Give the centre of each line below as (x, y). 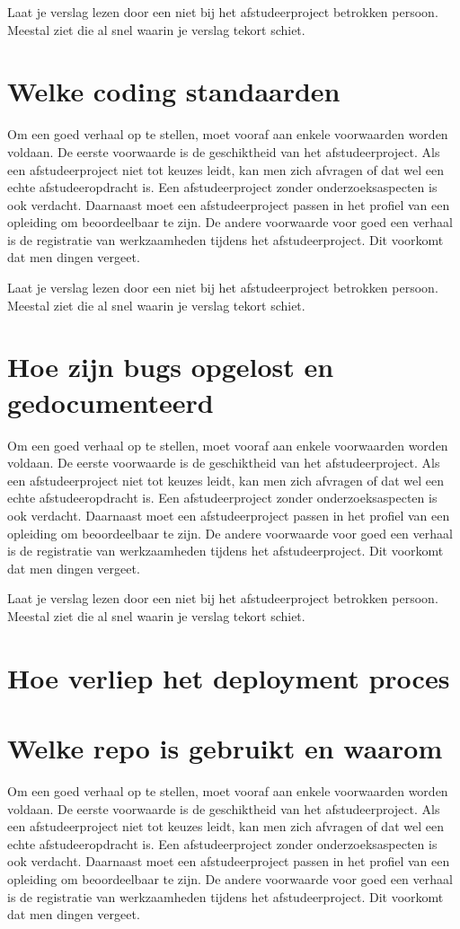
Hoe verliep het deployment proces (229, 677)
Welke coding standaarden (174, 91)
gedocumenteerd (111, 402)
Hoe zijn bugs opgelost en (171, 367)
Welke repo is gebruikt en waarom (225, 748)
